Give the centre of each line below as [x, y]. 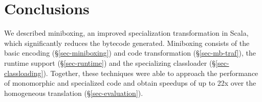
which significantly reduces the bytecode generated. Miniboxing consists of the [127, 43]
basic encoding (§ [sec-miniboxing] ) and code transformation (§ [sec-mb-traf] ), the [130, 53]
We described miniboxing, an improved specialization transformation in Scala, [126, 33]
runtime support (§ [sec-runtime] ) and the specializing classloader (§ [110, 62]
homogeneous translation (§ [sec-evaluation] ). [74, 93]
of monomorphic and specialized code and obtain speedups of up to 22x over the [130, 83]
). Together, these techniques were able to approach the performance [151, 73]
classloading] [24, 73]
